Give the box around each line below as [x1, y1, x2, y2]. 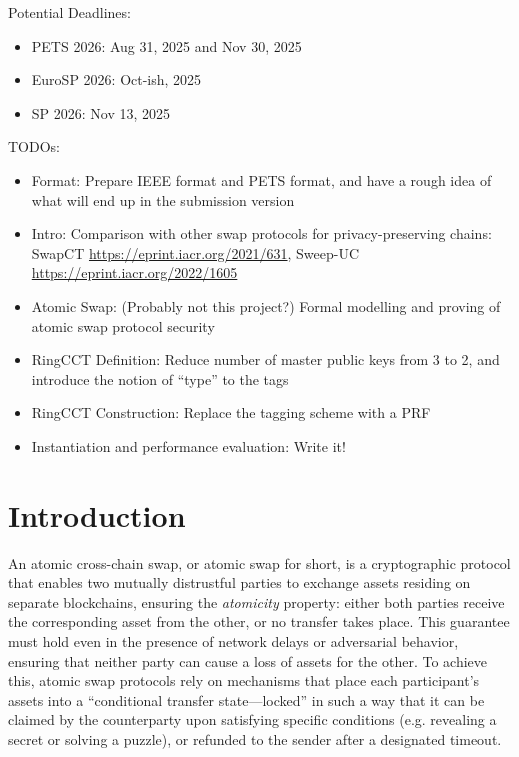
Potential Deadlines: [8, 2, 131, 22]
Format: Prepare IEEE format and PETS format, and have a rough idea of [31, 169, 492, 190]
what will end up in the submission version [31, 189, 295, 210]
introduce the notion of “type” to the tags [31, 368, 289, 389]
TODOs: [8, 136, 60, 157]
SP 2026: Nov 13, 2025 [31, 102, 171, 123]
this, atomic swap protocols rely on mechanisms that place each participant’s [8, 670, 480, 691]
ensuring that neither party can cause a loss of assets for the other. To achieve [8, 650, 488, 671]
